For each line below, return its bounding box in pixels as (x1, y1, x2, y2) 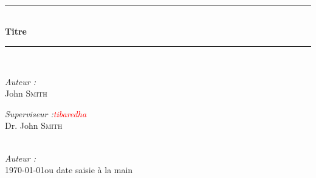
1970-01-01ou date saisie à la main (5, 163, 133, 176)
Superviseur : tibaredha (5, 107, 87, 120)
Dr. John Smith (5, 119, 63, 132)
